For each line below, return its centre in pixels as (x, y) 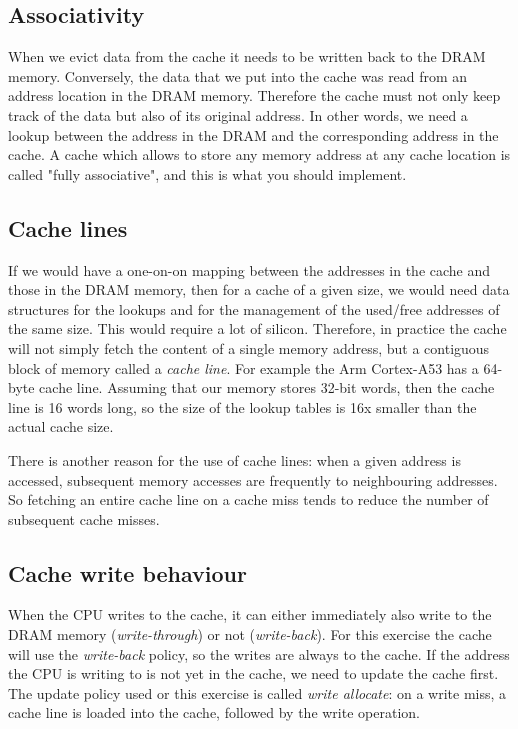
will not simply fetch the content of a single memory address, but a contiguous (249, 347)
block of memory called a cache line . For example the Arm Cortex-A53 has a (243, 367)
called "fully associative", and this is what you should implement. (207, 173)
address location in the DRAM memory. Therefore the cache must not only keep (254, 95)
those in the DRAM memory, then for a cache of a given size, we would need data (259, 289)
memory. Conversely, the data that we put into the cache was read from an (238, 75)
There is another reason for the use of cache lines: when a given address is (234, 459)
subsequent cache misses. (84, 518)
